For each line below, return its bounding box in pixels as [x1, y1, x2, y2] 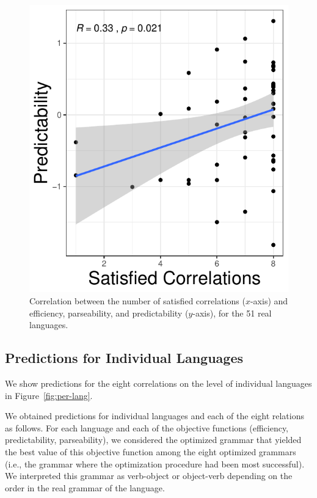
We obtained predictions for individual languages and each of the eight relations [5, 409, 305, 422]
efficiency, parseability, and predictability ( [29, 306, 189, 319]
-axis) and [250, 294, 288, 307]
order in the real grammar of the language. [5, 481, 165, 494]
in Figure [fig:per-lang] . [5, 389, 93, 401]
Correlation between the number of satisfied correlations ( [29, 294, 246, 307]
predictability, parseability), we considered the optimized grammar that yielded [5, 433, 302, 446]
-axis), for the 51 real [192, 306, 272, 319]
